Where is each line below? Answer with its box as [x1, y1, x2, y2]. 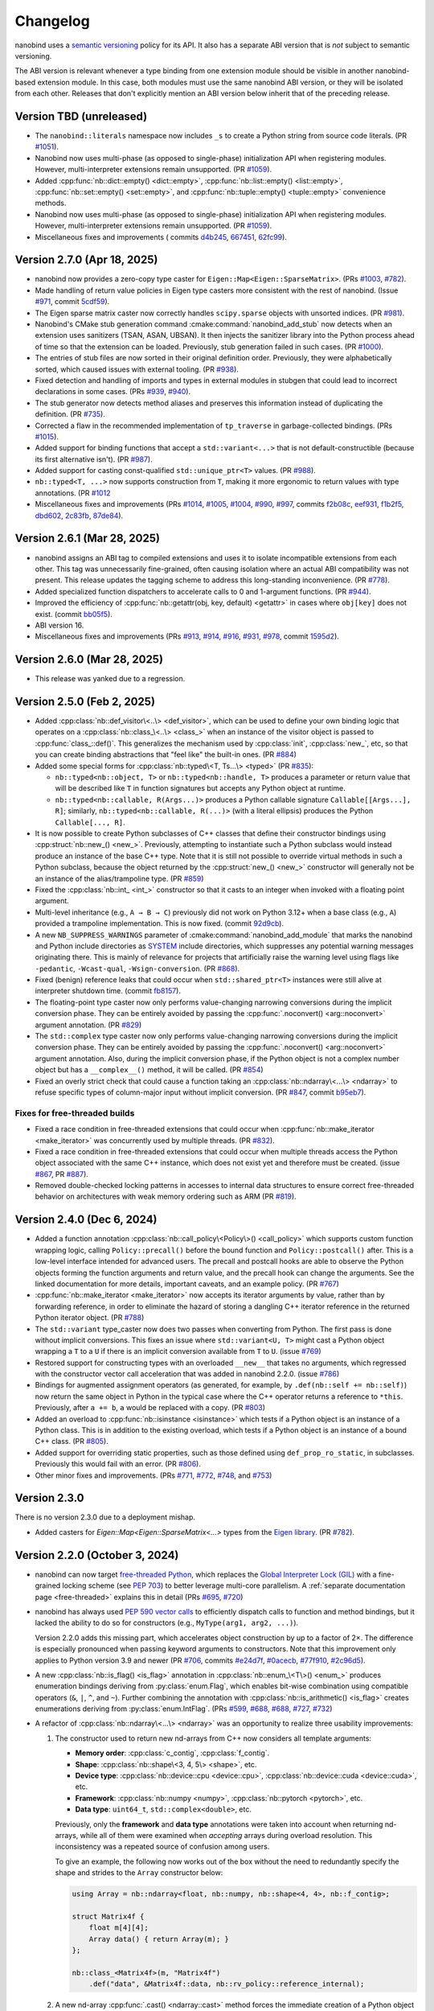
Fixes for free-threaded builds [14, 1107, 135, 1118]
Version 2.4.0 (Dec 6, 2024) [14, 1213, 158, 1227]
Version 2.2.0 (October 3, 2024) [14, 1548, 179, 1562]
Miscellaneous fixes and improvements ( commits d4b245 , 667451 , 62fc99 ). [35, 232, 287, 241]
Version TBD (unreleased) [14, 109, 148, 123]
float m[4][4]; [88, 1923, 149, 1932]
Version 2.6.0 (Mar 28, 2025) [14, 652, 164, 667]
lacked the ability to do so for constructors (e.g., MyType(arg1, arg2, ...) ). [35, 1618, 299, 1628]
